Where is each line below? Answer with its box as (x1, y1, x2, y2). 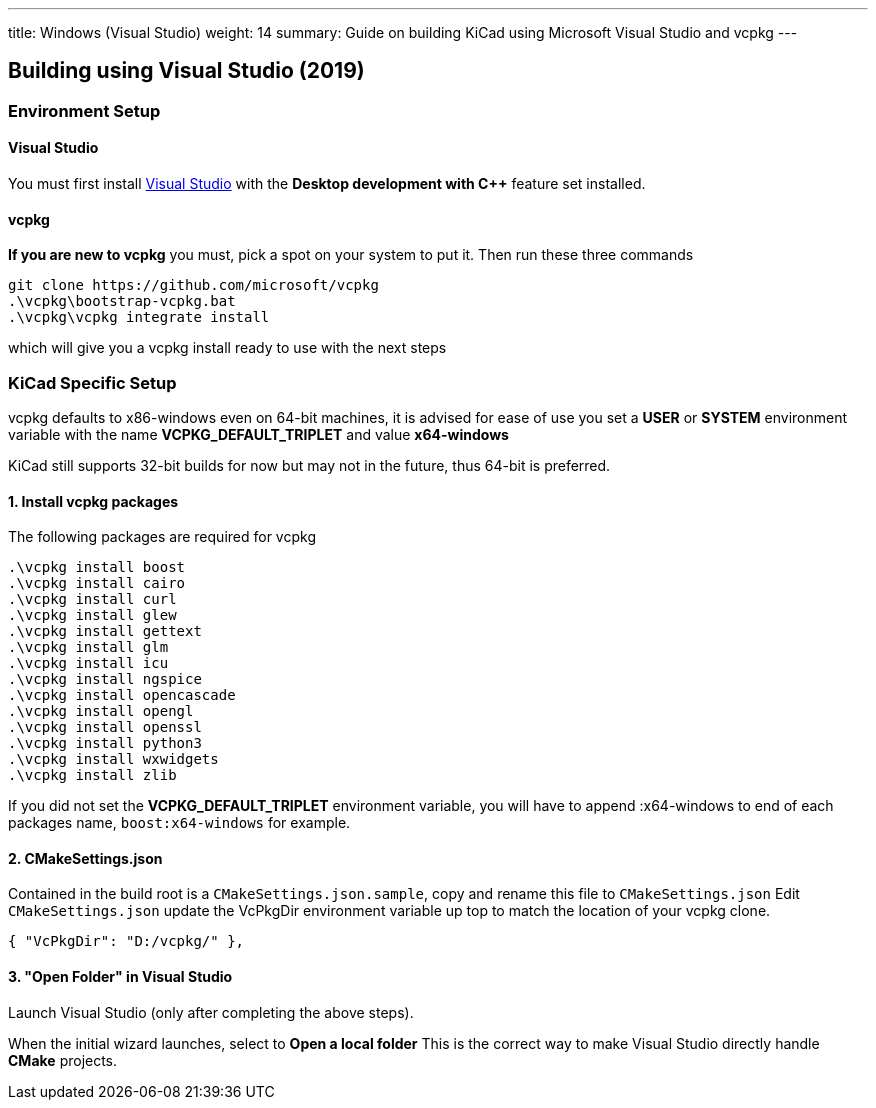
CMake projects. (8, 1051, 118, 1069)
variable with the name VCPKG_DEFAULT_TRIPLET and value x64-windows (8, 426, 509, 444)
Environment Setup (8, 100, 161, 121)
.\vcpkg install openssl (8, 719, 202, 736)
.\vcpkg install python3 (8, 735, 202, 752)
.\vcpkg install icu (8, 655, 169, 672)
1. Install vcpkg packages (8, 492, 179, 510)
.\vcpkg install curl (8, 591, 177, 608)
